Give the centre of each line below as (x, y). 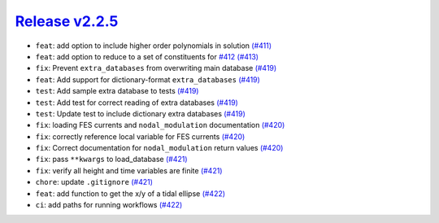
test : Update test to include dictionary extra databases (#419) (140, 113)
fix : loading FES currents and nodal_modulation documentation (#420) (160, 125)
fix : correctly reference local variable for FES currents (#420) (140, 136)
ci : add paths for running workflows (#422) (109, 205)
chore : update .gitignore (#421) (94, 182)
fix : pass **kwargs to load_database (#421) (111, 160)
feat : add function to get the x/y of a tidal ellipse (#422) (130, 193)
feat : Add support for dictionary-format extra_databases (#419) (148, 79)
